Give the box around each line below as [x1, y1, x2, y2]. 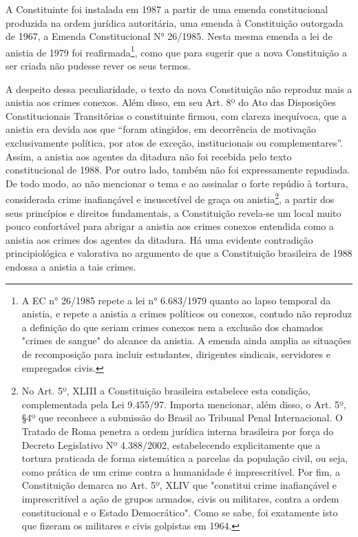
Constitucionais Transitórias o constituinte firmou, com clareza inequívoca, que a [6, 108, 347, 123]
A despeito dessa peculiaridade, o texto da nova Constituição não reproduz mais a [6, 81, 352, 96]
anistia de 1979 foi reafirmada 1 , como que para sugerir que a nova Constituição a [6, 43, 347, 59]
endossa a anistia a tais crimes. [6, 260, 136, 273]
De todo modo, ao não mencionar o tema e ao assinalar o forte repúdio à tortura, [6, 176, 348, 190]
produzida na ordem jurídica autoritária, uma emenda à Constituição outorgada [6, 15, 344, 30]
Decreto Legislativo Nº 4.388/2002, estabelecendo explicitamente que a [21, 437, 321, 452]
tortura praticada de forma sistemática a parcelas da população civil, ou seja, [21, 451, 348, 465]
